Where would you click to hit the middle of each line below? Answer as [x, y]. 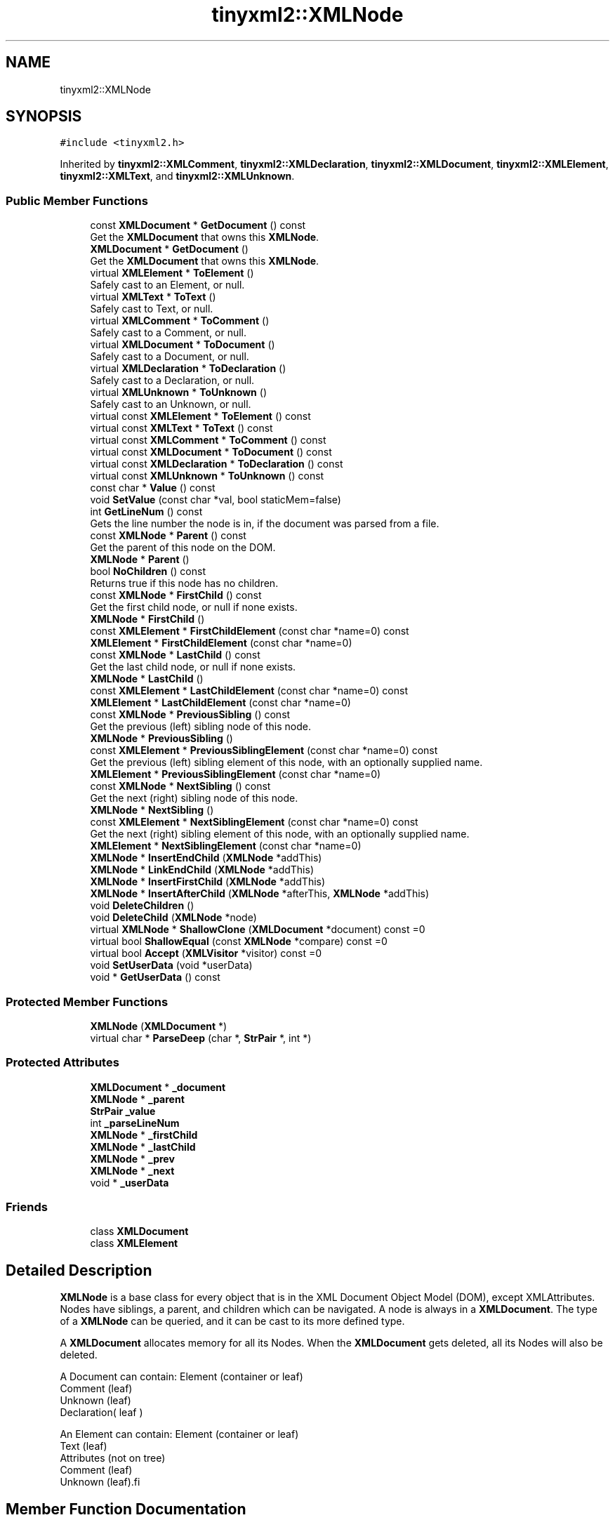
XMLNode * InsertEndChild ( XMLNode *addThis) [206, 858]
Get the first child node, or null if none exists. [194, 607]
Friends [27, 1207]
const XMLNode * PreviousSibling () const [190, 715]
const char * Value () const [153, 488]
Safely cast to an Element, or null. [167, 285]
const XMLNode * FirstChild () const [176, 595]
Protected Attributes [62, 1063]
